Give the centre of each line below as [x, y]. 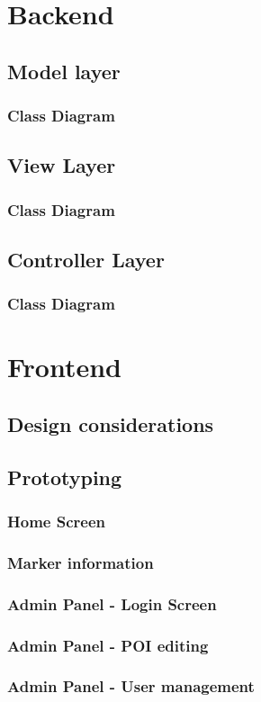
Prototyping [65, 477]
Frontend [65, 367]
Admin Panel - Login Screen [112, 603]
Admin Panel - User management [131, 686]
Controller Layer [86, 260]
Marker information [81, 562]
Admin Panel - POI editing [108, 645]
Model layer [64, 71]
